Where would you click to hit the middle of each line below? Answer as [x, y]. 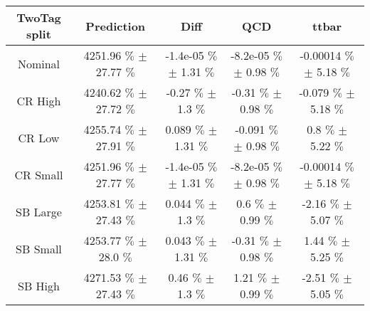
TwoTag [39, 17]
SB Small [39, 248]
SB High [39, 285]
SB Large [38, 211]
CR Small [39, 174]
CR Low [39, 137]
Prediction [116, 26]
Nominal [39, 63]
